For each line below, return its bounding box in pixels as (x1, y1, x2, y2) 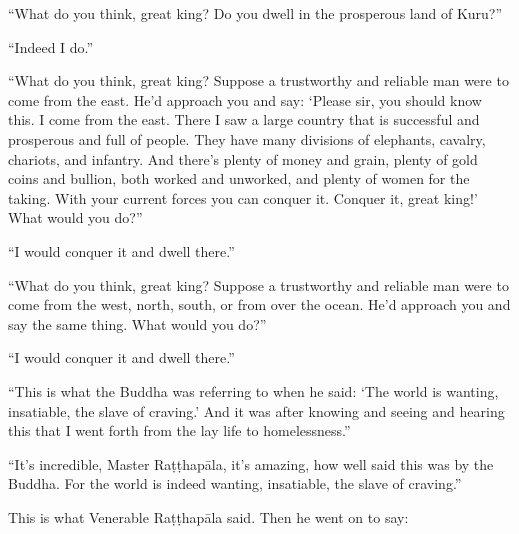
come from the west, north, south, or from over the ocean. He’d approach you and (8, 294, 511, 315)
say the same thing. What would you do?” (8, 313, 267, 334)
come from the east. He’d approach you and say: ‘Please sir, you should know (8, 89, 482, 110)
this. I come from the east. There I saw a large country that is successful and (8, 109, 480, 130)
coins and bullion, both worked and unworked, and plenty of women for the (8, 168, 470, 189)
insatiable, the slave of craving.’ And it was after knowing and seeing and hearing (8, 400, 505, 421)
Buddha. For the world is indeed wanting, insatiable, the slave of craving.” (8, 473, 462, 494)
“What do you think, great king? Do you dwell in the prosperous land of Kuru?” (8, 3, 503, 23)
